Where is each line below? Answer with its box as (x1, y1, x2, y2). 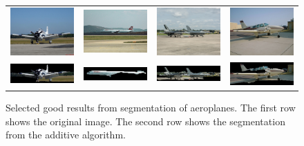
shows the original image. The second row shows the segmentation (6, 113, 285, 128)
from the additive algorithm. (6, 127, 126, 142)
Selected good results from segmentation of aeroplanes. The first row (6, 100, 296, 115)
